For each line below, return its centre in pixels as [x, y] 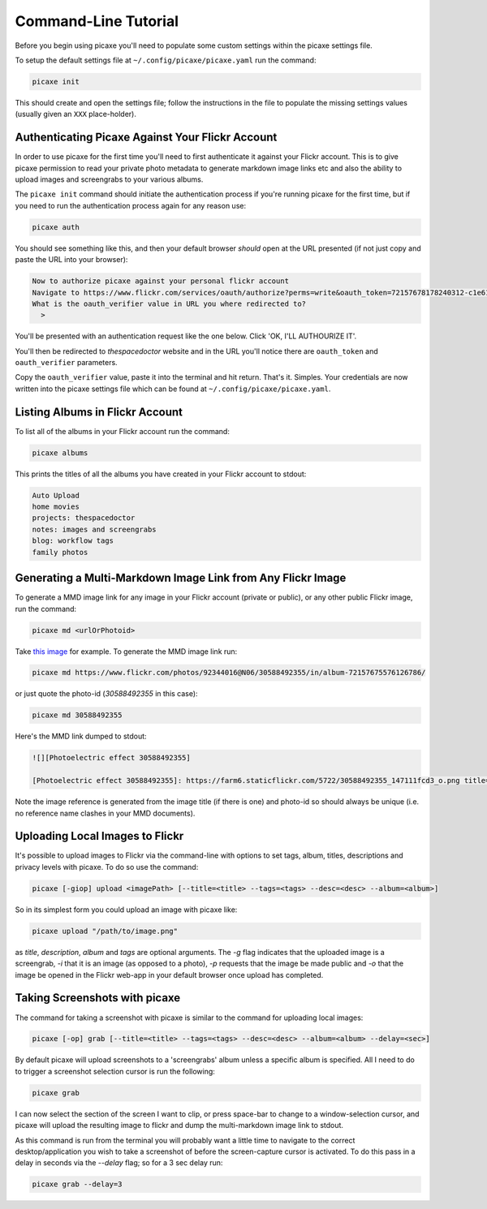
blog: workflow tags [73, 541]
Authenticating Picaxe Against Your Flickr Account [146, 138]
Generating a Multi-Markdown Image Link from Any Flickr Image [181, 578]
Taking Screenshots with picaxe [98, 998]
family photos [60, 552]
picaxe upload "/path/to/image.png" [105, 931]
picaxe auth [56, 227]
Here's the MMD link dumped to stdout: [81, 736]
